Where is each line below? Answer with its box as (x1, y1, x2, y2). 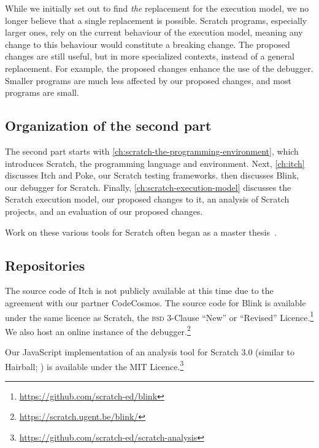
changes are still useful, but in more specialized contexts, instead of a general (5, 50, 294, 63)
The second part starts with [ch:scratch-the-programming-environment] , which (5, 144, 299, 157)
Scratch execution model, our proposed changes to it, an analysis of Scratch (5, 193, 290, 206)
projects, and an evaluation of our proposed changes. (5, 204, 203, 217)
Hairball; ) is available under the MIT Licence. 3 (5, 358, 184, 373)
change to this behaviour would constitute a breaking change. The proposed (5, 37, 290, 50)
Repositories (5, 255, 85, 274)
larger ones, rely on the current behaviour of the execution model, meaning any (5, 26, 303, 39)
